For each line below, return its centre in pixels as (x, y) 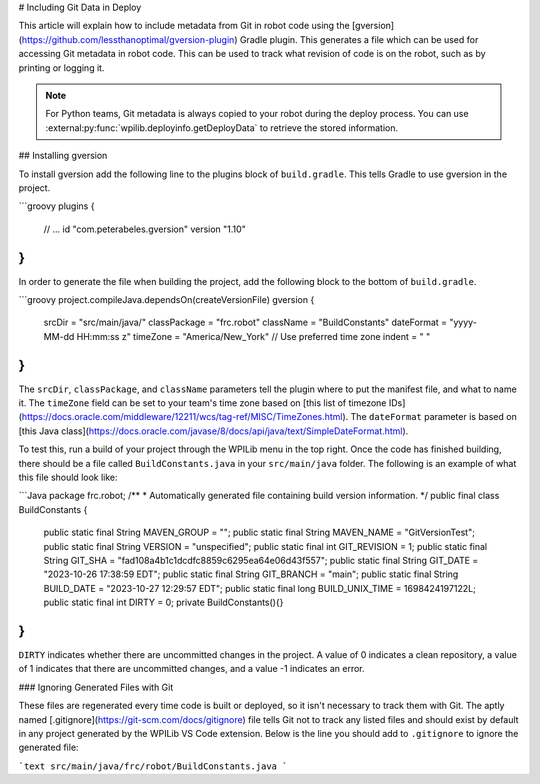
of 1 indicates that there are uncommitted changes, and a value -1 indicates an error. (191, 669)
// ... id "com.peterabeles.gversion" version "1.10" (145, 229)
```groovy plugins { (56, 206)
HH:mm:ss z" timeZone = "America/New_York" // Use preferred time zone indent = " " (253, 336)
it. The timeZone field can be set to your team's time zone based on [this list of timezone (202, 403)
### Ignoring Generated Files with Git (96, 687)
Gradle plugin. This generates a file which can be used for (359, 39)
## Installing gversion (63, 156)
